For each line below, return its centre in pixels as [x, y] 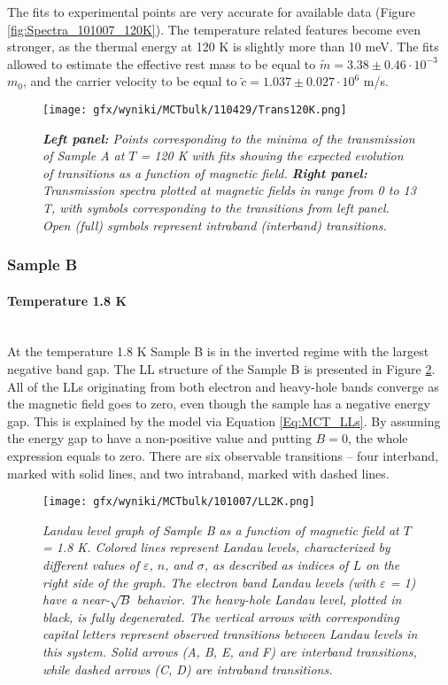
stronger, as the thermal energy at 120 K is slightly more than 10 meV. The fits [223, 47]
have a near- [77, 599]
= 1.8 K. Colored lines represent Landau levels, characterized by [216, 547]
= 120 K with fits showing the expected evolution [272, 156]
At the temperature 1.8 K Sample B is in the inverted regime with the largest [218, 351]
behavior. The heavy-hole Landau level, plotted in [269, 599]
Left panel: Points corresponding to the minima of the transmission [229, 138]
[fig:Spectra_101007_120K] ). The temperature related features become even [214, 29]
